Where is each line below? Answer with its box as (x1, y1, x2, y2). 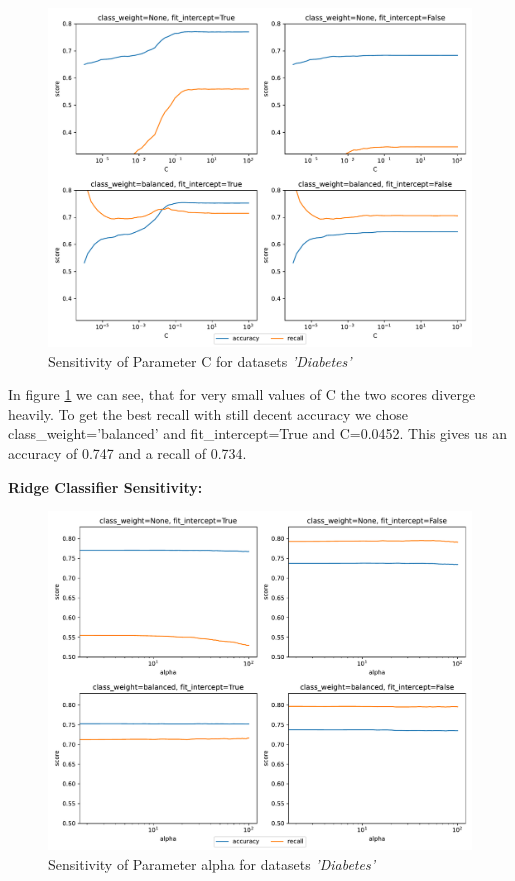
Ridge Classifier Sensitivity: (8, 476, 203, 497)
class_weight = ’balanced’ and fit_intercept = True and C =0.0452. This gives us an (8, 423, 508, 444)
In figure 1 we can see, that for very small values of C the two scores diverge (8, 384, 476, 405)
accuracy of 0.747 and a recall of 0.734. (8, 443, 247, 464)
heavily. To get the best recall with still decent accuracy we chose (8, 403, 409, 424)
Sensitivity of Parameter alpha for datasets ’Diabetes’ (48, 853, 375, 874)
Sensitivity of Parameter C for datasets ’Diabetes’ (48, 350, 352, 371)
